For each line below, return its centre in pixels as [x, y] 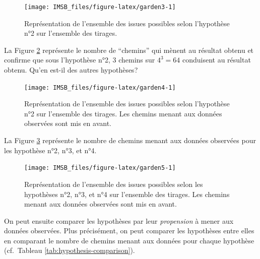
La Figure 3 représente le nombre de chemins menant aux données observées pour [130, 140]
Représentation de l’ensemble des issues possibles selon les [114, 184]
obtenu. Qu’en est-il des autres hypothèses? [71, 70]
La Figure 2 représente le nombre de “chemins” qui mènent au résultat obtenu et [129, 50]
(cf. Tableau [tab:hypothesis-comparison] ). [70, 250]
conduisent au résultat [216, 60]
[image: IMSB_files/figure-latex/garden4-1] [100, 87]
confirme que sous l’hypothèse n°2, [57, 60]
